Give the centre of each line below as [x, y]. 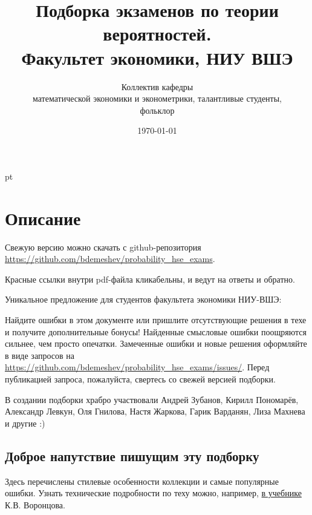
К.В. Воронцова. [35, 504]
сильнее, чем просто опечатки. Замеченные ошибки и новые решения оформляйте [156, 343]
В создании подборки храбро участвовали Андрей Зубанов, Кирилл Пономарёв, [152, 399]
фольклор [157, 110]
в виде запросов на [40, 355]
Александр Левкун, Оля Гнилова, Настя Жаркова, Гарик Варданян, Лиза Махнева [155, 411]
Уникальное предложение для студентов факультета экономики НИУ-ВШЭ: [143, 299]
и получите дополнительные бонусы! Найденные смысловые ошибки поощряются [156, 331]
